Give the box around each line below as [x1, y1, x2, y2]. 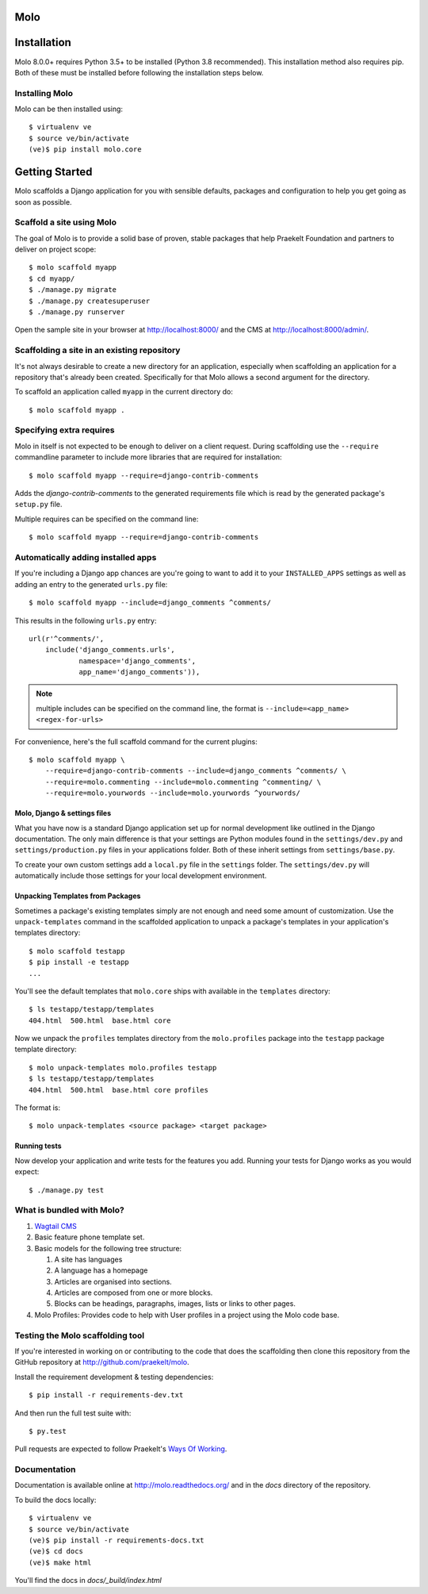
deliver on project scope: [14, 244, 97, 254]
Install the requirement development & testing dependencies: [14, 1372, 214, 1381]
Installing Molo [14, 87, 73, 98]
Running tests [14, 1141, 63, 1150]
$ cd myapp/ [29, 274, 75, 283]
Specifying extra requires [14, 424, 115, 436]
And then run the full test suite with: [14, 1408, 132, 1418]
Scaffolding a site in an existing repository [14, 345, 181, 356]
